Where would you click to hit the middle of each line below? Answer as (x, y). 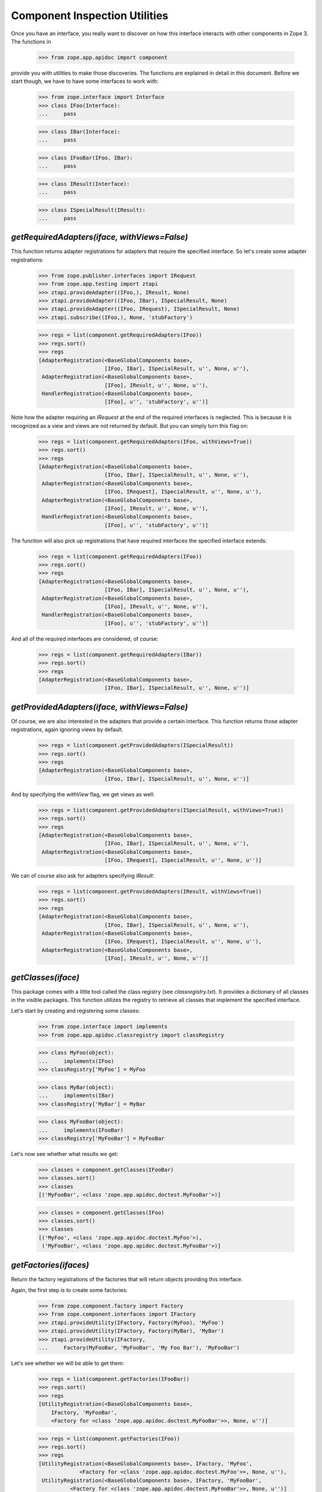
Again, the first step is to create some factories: (69, 1290)
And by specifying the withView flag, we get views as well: (83, 794)
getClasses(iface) (45, 977)
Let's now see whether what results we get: (65, 1154)
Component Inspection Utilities (90, 16)
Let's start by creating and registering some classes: (75, 1011)
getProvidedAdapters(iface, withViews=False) (99, 707)
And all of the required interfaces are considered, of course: (85, 639)
